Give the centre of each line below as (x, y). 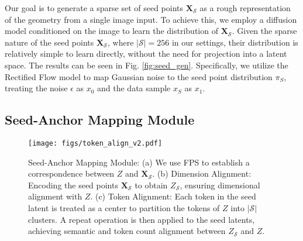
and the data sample (134, 88)
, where (121, 42)
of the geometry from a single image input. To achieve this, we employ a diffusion (151, 19)
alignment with (55, 196)
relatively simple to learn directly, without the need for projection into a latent (146, 54)
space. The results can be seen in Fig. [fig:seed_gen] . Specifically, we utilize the (147, 65)
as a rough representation (245, 8)
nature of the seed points (49, 42)
